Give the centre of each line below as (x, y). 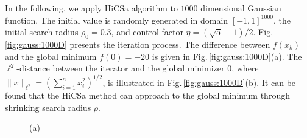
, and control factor (147, 32)
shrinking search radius (48, 107)
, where (245, 68)
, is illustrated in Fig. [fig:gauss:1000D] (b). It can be (199, 82)
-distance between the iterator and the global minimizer (121, 68)
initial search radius (42, 32)
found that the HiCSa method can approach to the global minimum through (147, 95)
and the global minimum (51, 56)
